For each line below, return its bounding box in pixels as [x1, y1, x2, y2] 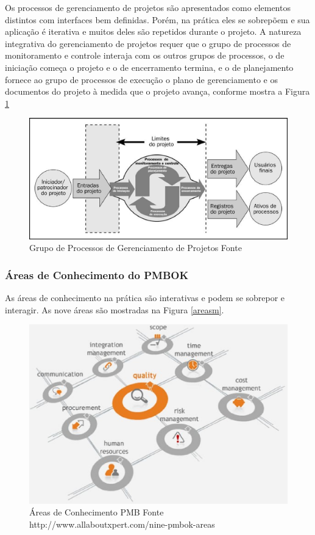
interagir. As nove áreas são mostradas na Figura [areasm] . [5, 303, 224, 316]
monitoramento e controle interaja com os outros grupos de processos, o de [5, 49, 285, 62]
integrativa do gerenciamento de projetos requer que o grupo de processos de [5, 37, 291, 49]
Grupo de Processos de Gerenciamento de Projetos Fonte [29, 241, 242, 254]
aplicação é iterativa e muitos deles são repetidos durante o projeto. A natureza [5, 25, 302, 38]
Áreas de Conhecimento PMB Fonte [29, 506, 164, 519]
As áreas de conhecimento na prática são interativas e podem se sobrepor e [5, 291, 285, 304]
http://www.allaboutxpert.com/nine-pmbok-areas [29, 518, 215, 531]
